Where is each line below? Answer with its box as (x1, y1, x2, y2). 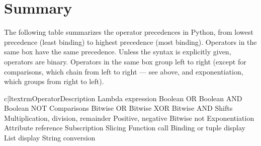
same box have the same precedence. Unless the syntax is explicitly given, (4, 46, 231, 57)
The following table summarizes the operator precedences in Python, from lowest (4, 27, 253, 37)
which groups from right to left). (4, 76, 104, 87)
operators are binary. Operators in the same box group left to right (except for (4, 56, 246, 66)
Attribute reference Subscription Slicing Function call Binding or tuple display (4, 122, 246, 133)
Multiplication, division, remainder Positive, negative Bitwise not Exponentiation (4, 112, 254, 123)
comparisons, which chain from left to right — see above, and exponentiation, (4, 66, 243, 77)
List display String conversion (4, 132, 96, 143)
